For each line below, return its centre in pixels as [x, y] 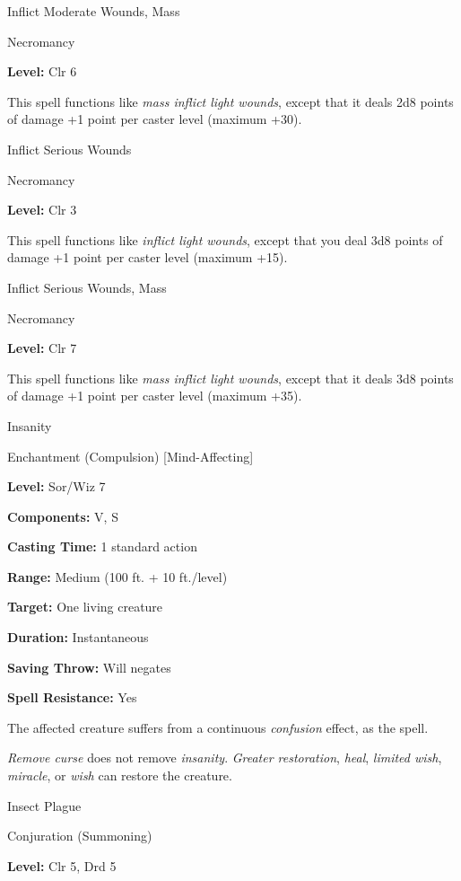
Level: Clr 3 [42, 210]
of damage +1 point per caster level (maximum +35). [155, 396]
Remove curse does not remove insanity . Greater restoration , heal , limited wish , [225, 758]
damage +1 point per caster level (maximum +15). [148, 257]
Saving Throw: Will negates [89, 667]
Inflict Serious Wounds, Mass [87, 287]
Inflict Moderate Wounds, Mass [94, 11]
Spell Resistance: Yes [72, 697]
